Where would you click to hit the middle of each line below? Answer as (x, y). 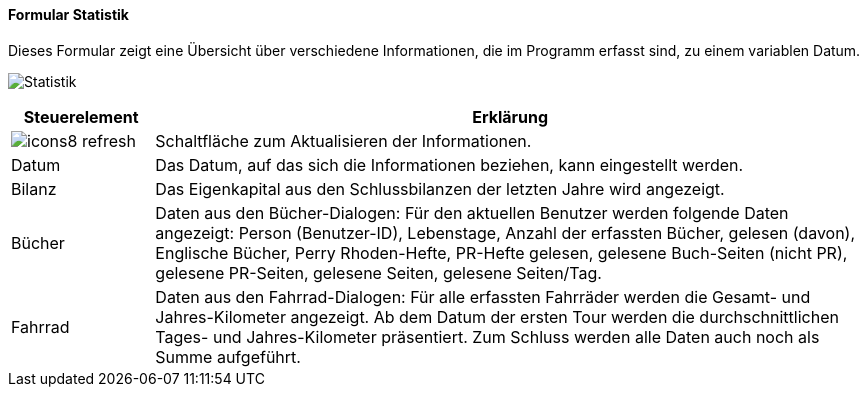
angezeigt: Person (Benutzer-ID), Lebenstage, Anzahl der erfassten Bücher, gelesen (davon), (505, 232)
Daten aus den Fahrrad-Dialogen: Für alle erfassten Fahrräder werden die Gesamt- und (483, 296)
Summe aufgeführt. (228, 356)
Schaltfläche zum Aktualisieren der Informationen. (343, 140)
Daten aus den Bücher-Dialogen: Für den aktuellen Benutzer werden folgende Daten (472, 212)
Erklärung (510, 116)
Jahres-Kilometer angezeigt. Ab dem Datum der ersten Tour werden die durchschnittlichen (497, 316)
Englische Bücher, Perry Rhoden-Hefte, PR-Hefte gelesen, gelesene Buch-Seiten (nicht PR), (501, 252)
